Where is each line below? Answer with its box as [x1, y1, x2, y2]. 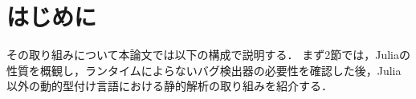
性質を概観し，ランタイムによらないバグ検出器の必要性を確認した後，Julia [6, 61, 402, 78]
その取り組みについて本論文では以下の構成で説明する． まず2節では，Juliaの [6, 46, 411, 63]
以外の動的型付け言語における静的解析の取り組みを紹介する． [6, 77, 332, 94]
